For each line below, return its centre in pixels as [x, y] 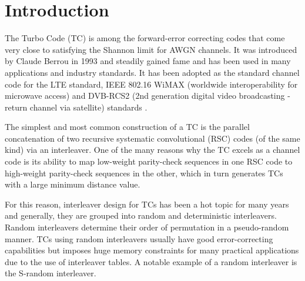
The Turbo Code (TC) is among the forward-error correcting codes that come [145, 38]
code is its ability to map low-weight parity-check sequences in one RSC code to [149, 161]
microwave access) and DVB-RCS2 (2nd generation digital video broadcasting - [148, 96]
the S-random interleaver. [51, 273]
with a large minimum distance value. [73, 184]
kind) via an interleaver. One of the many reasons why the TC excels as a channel [152, 150]
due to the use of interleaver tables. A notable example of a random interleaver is [151, 261]
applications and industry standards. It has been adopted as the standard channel [152, 72]
